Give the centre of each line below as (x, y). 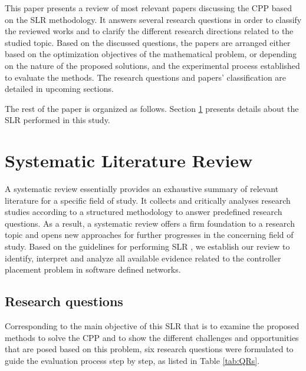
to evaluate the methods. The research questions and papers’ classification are (146, 77)
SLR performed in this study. (57, 120)
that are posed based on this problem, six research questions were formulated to (149, 349)
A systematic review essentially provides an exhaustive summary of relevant (142, 189)
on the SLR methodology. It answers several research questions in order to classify (153, 19)
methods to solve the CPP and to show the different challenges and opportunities (152, 337)
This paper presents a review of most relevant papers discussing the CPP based (148, 8)
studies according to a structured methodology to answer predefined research (144, 212)
